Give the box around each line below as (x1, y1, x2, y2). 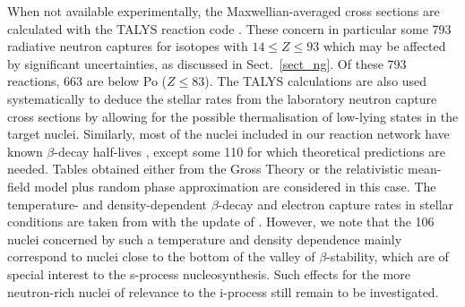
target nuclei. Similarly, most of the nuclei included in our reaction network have (7, 124, 450, 143)
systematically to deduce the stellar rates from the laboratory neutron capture (7, 89, 437, 107)
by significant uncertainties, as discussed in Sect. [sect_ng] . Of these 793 (7, 54, 407, 72)
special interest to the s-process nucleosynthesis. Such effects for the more (7, 264, 410, 283)
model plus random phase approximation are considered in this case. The (34, 176, 436, 195)
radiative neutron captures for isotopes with (7, 37, 248, 55)
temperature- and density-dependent (7, 194, 208, 213)
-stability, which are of (326, 247, 449, 266)
